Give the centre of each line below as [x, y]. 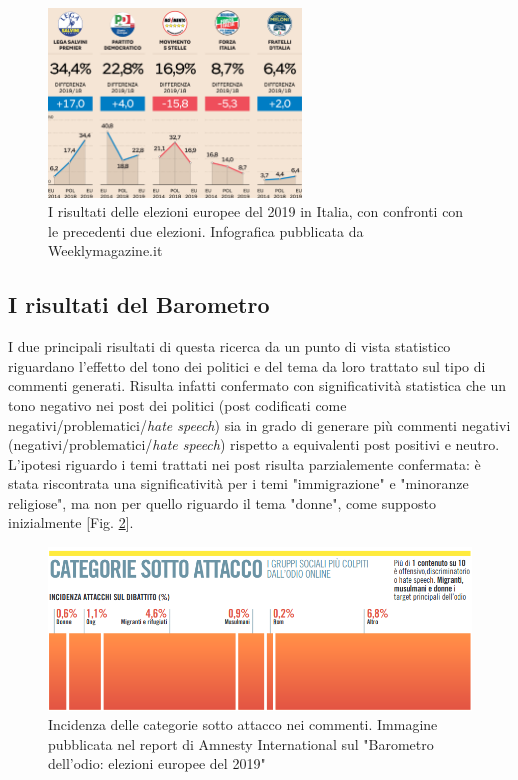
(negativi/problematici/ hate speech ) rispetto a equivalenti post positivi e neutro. [254, 444]
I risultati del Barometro [139, 304]
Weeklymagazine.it [105, 250]
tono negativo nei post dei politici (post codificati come [177, 404]
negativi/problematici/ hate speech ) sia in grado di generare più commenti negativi [259, 424]
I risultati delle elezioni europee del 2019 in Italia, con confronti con [256, 211]
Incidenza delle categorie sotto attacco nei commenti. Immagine [243, 724]
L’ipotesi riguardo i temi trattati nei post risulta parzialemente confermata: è [244, 463]
